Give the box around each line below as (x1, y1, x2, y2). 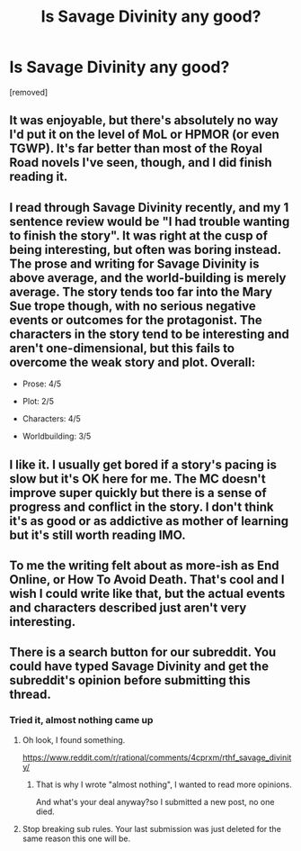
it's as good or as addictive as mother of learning (9, 513, 289, 529)
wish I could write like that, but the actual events (9, 585, 286, 601)
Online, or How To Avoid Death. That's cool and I (9, 572, 285, 587)
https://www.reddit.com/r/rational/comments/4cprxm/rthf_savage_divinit (22, 752, 292, 763)
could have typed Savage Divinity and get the (9, 659, 270, 674)
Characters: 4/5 (22, 413, 81, 424)
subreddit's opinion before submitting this (9, 673, 252, 688)
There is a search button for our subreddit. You (9, 645, 277, 660)
